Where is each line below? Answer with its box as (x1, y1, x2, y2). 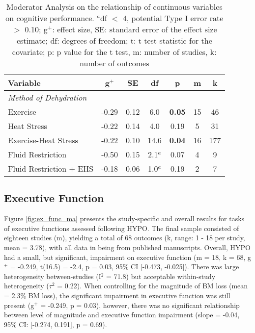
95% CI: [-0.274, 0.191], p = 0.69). (4, 319, 107, 329)
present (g (4, 300, 34, 310)
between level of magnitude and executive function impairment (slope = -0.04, (4, 309, 240, 320)
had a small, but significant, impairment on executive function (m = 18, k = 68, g (4, 252, 252, 262)
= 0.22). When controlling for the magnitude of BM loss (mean (57, 281, 248, 291)
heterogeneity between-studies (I (4, 271, 101, 281)
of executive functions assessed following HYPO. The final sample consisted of (4, 223, 239, 233)
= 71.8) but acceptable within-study (106, 271, 216, 281)
